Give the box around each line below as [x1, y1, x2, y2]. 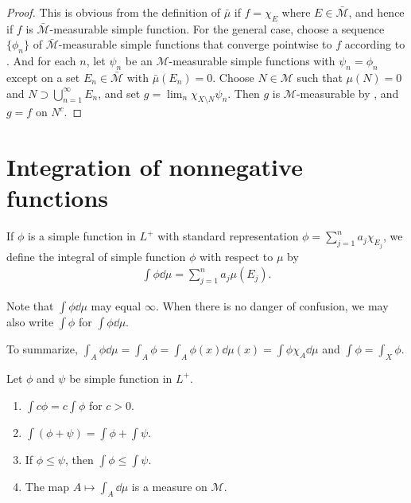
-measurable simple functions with [169, 53, 335, 69]
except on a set [6, 68, 80, 85]
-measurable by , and [296, 84, 399, 101]
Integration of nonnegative [6, 150, 303, 183]
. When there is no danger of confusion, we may [155, 298, 389, 314]
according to [344, 36, 405, 53]
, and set [98, 84, 141, 101]
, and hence [348, 4, 405, 20]
